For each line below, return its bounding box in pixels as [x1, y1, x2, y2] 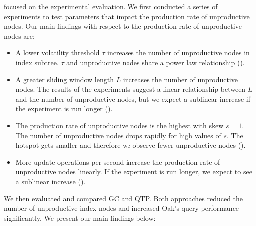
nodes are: [4, 30, 35, 41]
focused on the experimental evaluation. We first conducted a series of [4, 1, 218, 11]
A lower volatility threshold [15, 47, 100, 58]
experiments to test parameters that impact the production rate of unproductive [4, 11, 250, 21]
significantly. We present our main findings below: [4, 212, 156, 223]
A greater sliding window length [15, 74, 114, 84]
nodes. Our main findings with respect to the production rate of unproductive [4, 21, 242, 31]
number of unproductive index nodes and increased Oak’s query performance [4, 203, 239, 213]
